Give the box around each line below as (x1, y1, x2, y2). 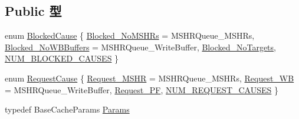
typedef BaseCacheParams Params (5, 103, 130, 115)
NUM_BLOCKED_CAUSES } (5, 52, 119, 64)
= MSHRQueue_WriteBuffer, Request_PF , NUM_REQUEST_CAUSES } (5, 83, 278, 96)
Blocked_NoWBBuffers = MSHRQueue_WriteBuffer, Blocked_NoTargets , (5, 40, 276, 53)
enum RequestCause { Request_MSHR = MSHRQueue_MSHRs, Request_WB (5, 72, 294, 84)
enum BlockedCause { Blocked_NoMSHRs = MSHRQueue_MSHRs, (5, 29, 255, 42)
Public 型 (5, 2, 62, 20)
